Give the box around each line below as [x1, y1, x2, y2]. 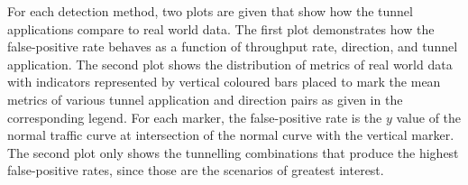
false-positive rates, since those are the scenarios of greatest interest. [7, 161, 384, 180]
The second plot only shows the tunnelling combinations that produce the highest [7, 143, 459, 162]
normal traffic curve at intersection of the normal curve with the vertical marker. [7, 125, 454, 144]
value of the [396, 107, 462, 126]
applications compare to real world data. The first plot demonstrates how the [7, 19, 435, 38]
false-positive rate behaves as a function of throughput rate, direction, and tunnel [7, 37, 458, 56]
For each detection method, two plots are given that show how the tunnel [7, 2, 413, 20]
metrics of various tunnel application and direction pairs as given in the [7, 89, 403, 108]
